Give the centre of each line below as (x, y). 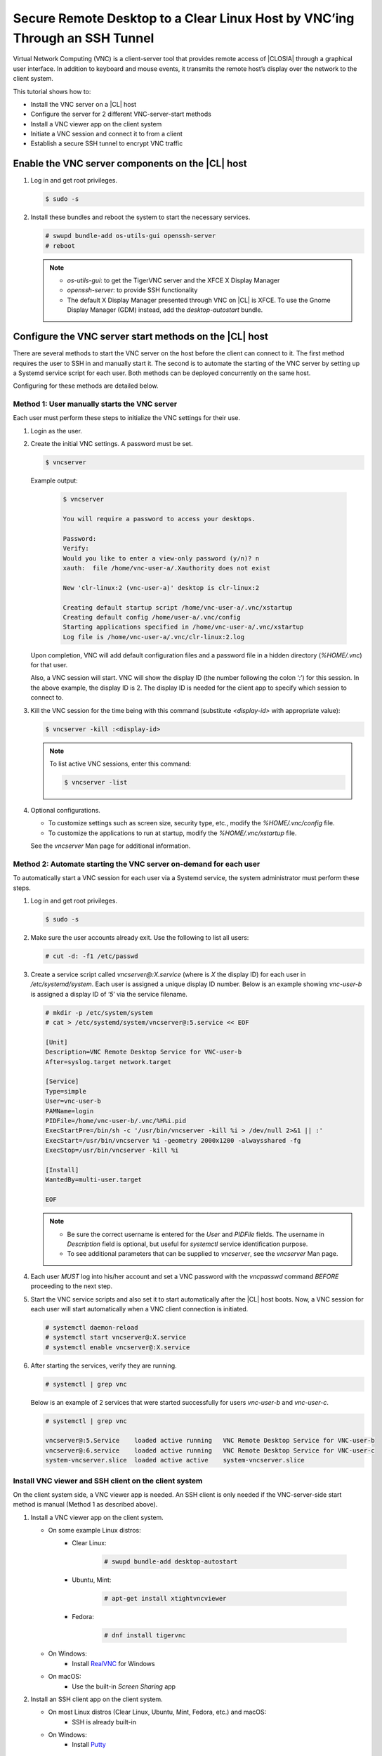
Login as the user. (56, 431)
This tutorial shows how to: (52, 91)
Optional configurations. (66, 810)
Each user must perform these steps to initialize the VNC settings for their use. (127, 418)
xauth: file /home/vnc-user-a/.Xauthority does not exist (166, 568)
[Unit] (57, 1042)
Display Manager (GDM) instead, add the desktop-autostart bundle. (165, 310)
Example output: (54, 480)
